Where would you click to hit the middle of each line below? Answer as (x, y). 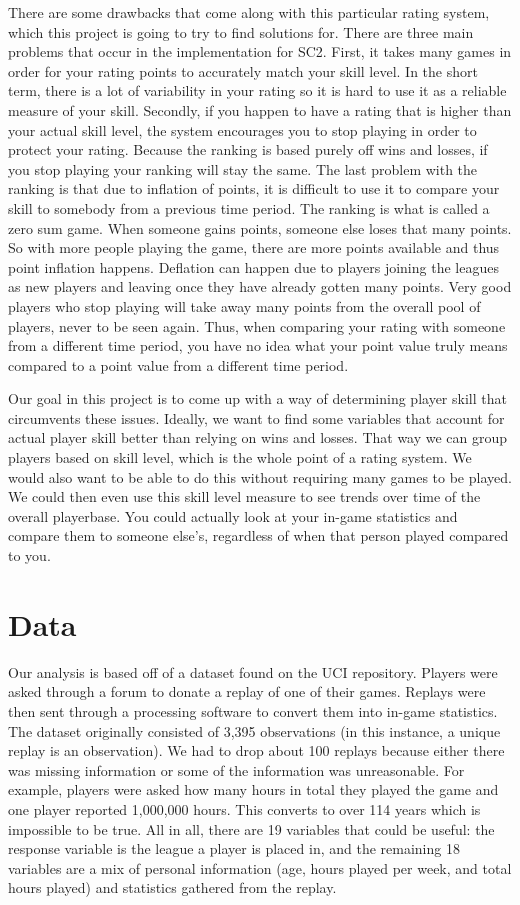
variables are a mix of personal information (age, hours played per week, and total (260, 867)
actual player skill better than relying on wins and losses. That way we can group (258, 437)
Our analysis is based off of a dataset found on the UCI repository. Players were (253, 671)
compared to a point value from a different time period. (178, 364)
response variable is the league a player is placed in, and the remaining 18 (234, 848)
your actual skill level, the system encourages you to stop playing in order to (242, 129)
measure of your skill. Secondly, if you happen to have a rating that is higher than (260, 109)
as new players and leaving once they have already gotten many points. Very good (260, 286)
